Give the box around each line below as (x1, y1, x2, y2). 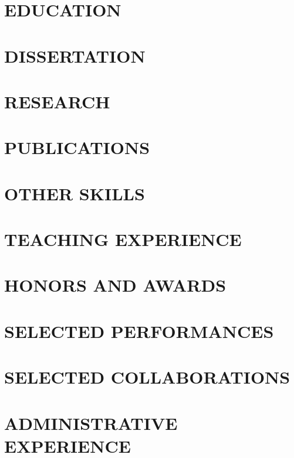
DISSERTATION (4, 43, 146, 67)
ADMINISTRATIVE (4, 411, 178, 435)
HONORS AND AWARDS (4, 273, 227, 297)
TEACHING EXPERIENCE (4, 227, 242, 251)
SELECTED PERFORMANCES (4, 319, 274, 343)
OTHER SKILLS (4, 181, 145, 205)
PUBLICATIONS (4, 135, 150, 159)
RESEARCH (4, 89, 110, 113)
